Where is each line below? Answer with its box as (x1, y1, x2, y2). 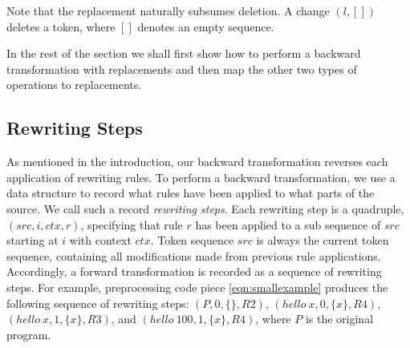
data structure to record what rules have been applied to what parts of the (6, 184, 375, 201)
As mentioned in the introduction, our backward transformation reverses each (6, 153, 388, 170)
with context (69, 232, 132, 249)
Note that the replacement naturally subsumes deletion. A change (6, 2, 330, 18)
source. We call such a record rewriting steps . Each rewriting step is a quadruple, (6, 200, 404, 216)
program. (6, 326, 51, 342)
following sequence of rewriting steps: (6, 294, 189, 311)
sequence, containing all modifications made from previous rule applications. (6, 247, 381, 264)
